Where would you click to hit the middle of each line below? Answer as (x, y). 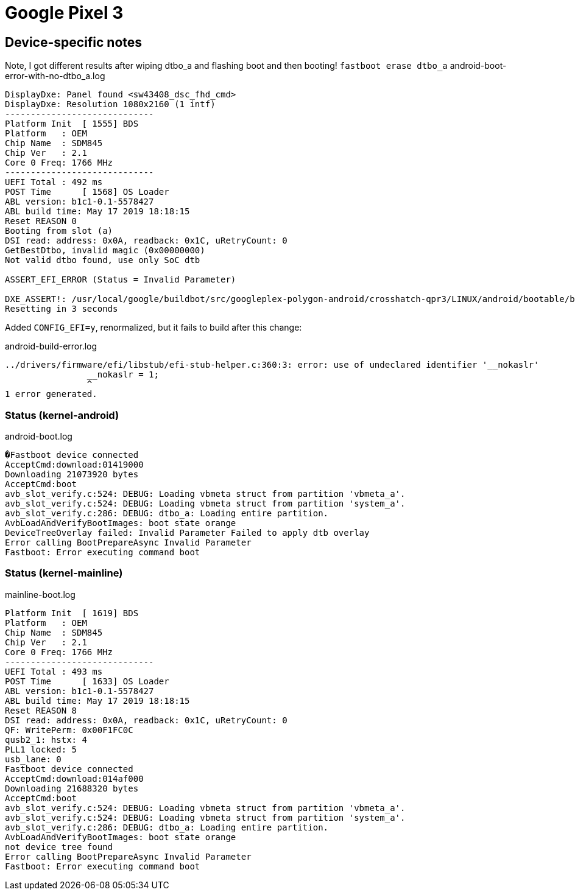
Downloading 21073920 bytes (72, 474)
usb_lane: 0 (33, 759)
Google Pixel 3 (64, 13)
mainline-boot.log (40, 594)
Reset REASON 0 (41, 221)
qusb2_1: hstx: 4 (46, 739)
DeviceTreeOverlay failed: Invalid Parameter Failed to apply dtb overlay (187, 532)
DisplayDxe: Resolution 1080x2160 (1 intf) (110, 104)
